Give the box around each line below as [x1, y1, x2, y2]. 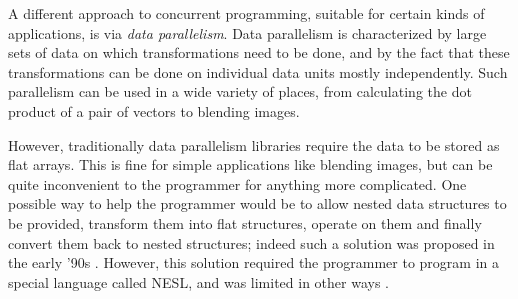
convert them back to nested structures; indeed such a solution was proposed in [8, 232, 495, 253]
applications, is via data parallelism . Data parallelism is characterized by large [8, 22, 487, 43]
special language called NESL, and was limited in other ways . [8, 271, 389, 292]
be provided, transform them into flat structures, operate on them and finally [8, 212, 482, 233]
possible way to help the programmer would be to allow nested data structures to [8, 193, 507, 214]
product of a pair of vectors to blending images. [8, 100, 300, 121]
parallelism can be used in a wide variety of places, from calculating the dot [8, 81, 472, 102]
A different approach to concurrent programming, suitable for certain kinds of [8, 3, 485, 23]
